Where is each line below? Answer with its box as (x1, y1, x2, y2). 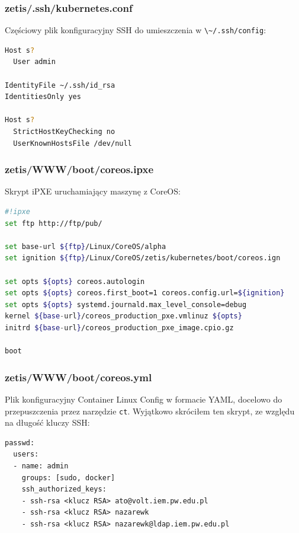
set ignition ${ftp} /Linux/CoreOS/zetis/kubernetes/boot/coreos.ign (5, 254, 281, 263)
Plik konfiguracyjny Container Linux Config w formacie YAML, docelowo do (5, 392, 282, 405)
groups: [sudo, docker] (21, 473, 115, 482)
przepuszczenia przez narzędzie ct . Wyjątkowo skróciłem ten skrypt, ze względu (5, 404, 295, 417)
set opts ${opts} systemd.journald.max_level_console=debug (5, 300, 247, 309)
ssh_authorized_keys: (21, 485, 107, 494)
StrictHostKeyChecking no (13, 127, 115, 136)
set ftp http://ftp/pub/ (5, 219, 102, 228)
